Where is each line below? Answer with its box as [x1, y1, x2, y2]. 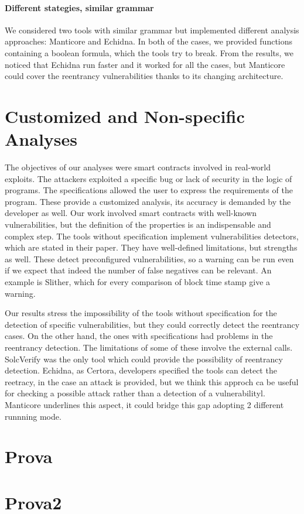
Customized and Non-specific [5, 104, 245, 128]
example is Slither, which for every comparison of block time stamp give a [5, 276, 271, 288]
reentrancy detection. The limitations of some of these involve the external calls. [5, 341, 293, 353]
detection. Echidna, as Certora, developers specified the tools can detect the [5, 364, 277, 376]
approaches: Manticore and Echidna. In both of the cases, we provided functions [5, 35, 293, 47]
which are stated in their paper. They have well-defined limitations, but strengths [5, 241, 298, 253]
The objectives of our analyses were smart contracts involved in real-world [5, 161, 271, 173]
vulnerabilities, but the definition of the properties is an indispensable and [5, 218, 271, 231]
